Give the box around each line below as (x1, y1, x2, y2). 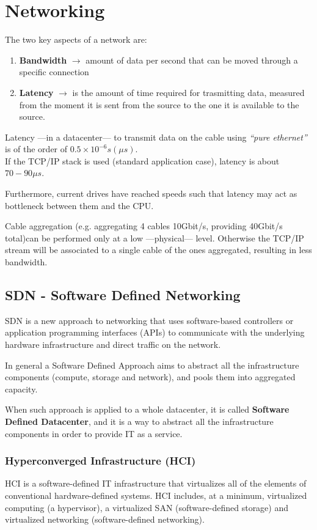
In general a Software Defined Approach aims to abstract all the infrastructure (5, 358, 299, 371)
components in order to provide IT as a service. (5, 427, 183, 440)
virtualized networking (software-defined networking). (5, 513, 205, 526)
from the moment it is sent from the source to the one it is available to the (19, 98, 299, 111)
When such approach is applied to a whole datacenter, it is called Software (5, 403, 290, 416)
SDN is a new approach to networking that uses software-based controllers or (5, 314, 294, 326)
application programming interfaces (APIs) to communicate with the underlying (5, 326, 305, 339)
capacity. (5, 382, 38, 395)
